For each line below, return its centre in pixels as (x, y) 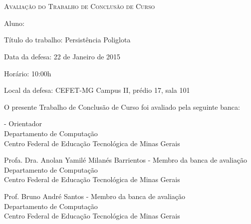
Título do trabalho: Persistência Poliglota (67, 40)
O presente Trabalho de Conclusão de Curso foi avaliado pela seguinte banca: (122, 107)
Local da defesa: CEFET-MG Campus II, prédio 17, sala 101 (97, 90)
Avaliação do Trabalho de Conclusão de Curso (80, 6)
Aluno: (14, 23)
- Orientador (23, 123)
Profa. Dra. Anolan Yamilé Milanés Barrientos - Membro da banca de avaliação (126, 160)
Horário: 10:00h (28, 73)
